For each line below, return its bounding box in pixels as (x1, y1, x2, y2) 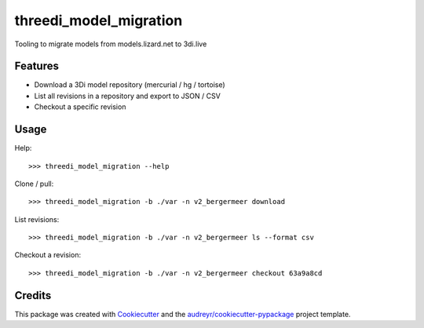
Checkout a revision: (14, 250, 82, 260)
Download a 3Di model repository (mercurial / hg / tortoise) (34, 80, 225, 89)
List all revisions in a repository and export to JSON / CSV (34, 91, 221, 100)
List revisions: (14, 214, 60, 224)
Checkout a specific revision (34, 102, 126, 111)
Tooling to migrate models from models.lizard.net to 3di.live (14, 39, 207, 49)
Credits (14, 289, 52, 302)
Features (14, 60, 59, 73)
